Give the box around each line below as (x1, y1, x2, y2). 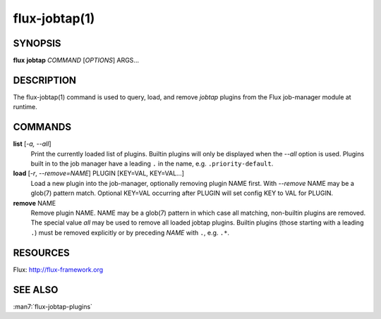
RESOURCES (13, 246, 70, 258)
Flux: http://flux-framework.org (13, 265, 104, 274)
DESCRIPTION (13, 74, 77, 86)
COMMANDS (13, 121, 72, 133)
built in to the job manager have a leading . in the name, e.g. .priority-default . (30, 159, 274, 168)
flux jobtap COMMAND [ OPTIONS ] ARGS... (13, 56, 139, 65)
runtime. (13, 103, 38, 111)
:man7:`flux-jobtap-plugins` (13, 302, 93, 311)
